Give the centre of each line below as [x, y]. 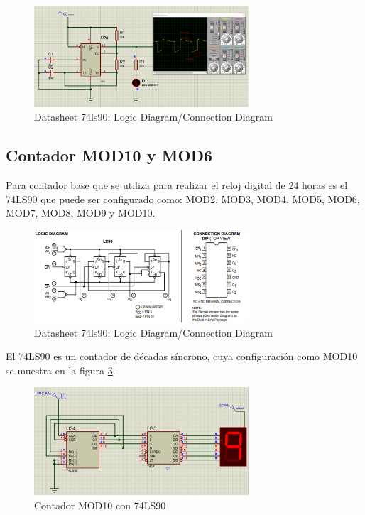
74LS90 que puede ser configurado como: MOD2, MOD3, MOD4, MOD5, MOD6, [183, 199]
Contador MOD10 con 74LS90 [100, 505]
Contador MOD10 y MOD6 [109, 155]
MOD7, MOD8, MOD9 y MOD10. [81, 213]
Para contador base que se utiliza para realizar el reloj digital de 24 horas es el [177, 185]
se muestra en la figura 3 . [61, 370]
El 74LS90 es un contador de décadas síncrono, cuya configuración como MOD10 [182, 356]
